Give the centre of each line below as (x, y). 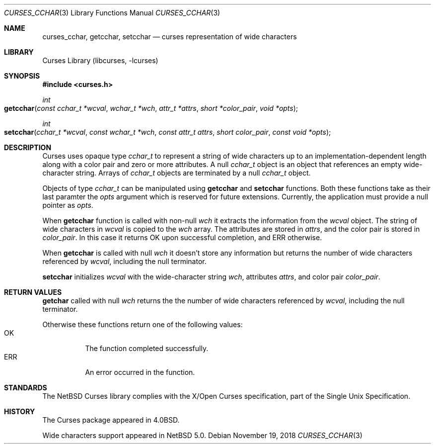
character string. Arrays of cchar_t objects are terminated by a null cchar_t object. (177, 173)
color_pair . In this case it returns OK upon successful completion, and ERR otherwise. (182, 237)
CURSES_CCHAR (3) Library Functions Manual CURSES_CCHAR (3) (112, 13)
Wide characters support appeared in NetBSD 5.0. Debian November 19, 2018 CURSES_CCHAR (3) (202, 435)
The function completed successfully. (147, 348)
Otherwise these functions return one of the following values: (143, 324)
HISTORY (20, 411)
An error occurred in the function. (140, 372)
